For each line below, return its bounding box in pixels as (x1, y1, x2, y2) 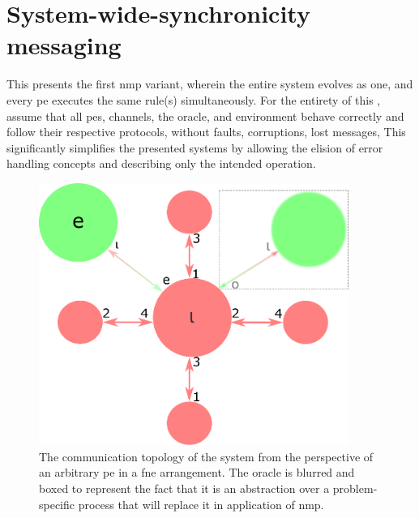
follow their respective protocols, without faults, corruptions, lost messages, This (6, 123, 406, 140)
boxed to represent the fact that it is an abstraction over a (39, 479, 330, 496)
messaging (6, 28, 122, 62)
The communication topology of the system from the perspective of (39, 447, 374, 464)
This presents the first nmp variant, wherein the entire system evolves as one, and (6, 75, 413, 92)
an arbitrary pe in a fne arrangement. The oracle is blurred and (39, 464, 355, 481)
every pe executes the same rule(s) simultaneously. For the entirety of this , (6, 91, 381, 108)
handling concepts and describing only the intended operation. (6, 155, 316, 172)
